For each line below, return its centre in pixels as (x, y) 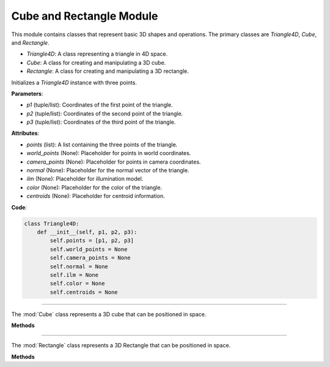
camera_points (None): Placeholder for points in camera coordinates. (114, 162)
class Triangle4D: (52, 223)
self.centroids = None (84, 292)
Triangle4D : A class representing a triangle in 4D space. (97, 54)
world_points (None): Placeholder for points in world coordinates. (109, 153)
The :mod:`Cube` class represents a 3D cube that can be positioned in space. (109, 314)
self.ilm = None (74, 275)
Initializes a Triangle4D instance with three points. (74, 82)
